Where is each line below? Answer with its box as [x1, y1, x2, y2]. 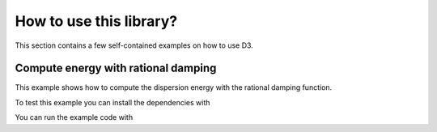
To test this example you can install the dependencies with [15, 97, 210, 107]
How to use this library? [15, 12, 178, 30]
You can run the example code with [15, 113, 134, 122]
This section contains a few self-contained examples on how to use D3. [15, 40, 254, 50]
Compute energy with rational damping [15, 62, 217, 75]
